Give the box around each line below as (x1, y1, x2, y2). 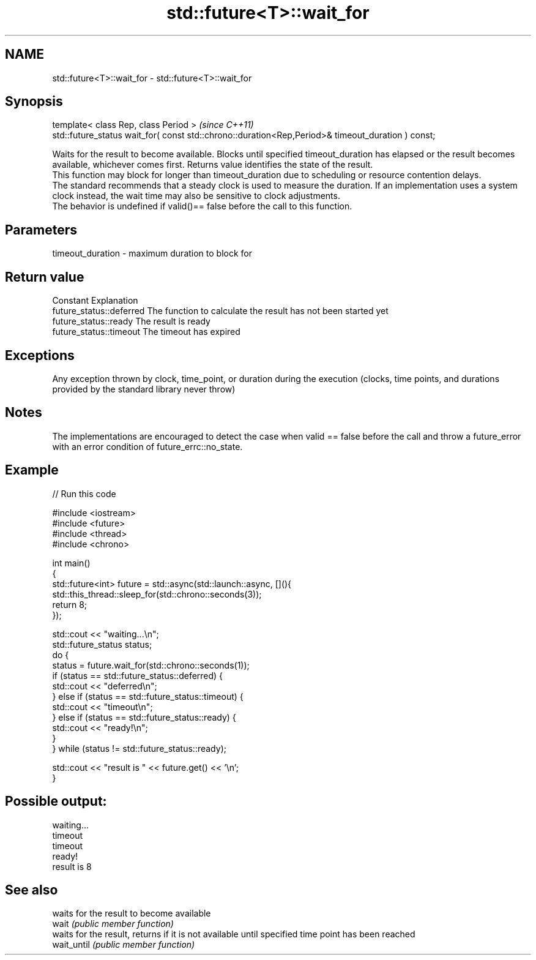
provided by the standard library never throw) (52, 383, 236, 394)
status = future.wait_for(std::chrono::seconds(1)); (52, 659, 250, 670)
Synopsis (5, 94, 63, 110)
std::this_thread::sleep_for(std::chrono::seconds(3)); (52, 588, 262, 599)
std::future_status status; (52, 639, 152, 650)
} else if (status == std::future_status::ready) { (52, 711, 236, 722)
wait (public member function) (52, 918, 174, 929)
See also (5, 882, 58, 898)
